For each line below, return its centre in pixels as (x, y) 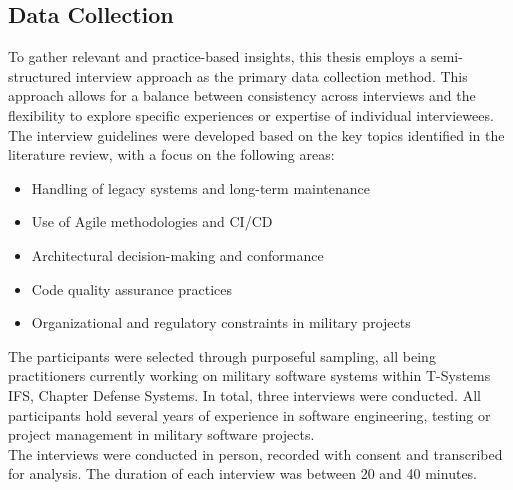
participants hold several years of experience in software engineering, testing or (249, 414)
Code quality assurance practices (131, 288)
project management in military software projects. (161, 434)
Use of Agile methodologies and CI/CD (152, 221)
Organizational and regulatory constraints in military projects (221, 322)
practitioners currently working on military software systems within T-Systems (249, 375)
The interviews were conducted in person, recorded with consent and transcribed (255, 453)
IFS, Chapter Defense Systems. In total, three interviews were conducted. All (244, 394)
